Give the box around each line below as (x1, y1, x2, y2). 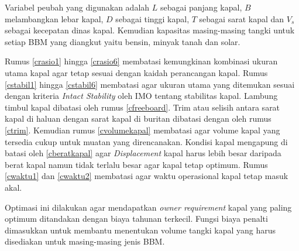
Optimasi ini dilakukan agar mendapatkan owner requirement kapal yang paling (5, 201, 292, 213)
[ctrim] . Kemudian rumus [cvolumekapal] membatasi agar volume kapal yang (5, 123, 280, 136)
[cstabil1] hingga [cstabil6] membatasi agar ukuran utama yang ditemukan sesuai (5, 78, 295, 90)
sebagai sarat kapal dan (199, 12, 284, 25)
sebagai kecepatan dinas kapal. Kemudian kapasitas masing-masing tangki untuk (5, 24, 295, 36)
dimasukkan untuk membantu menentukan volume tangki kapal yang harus (5, 224, 276, 236)
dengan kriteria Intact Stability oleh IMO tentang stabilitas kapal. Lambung (5, 90, 278, 102)
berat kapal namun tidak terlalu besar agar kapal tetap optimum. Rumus (5, 158, 268, 170)
